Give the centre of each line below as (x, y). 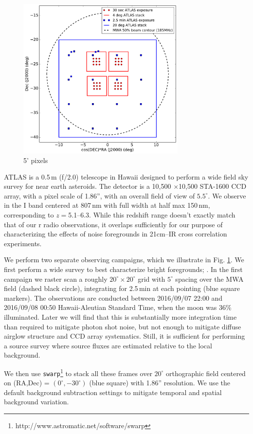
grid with (152, 279)
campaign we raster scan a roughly (56, 279)
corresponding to (29, 215)
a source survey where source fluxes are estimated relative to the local (108, 345)
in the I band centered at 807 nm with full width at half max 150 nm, (107, 205)
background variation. (36, 402)
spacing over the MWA (209, 279)
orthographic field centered (206, 373)
